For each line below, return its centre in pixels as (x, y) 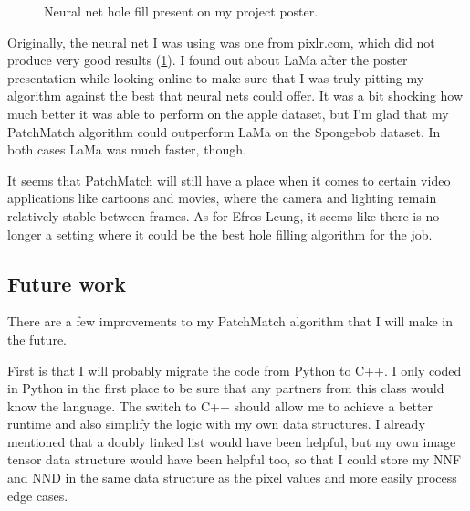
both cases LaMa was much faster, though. (127, 149)
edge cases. (38, 495)
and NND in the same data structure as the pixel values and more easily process (232, 478)
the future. (37, 339)
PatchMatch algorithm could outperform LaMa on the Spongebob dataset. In (224, 131)
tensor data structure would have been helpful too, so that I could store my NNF (235, 459)
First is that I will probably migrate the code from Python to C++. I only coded (235, 370)
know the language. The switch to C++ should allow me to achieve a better (220, 405)
